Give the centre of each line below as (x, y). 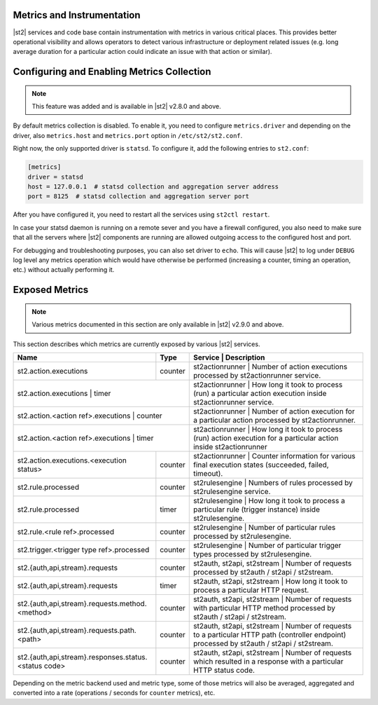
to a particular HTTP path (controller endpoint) (269, 634)
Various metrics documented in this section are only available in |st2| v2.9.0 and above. (158, 324)
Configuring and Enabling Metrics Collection (112, 72)
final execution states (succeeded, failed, (261, 465)
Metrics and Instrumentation (77, 15)
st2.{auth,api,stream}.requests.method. (82, 603)
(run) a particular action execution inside (260, 393)
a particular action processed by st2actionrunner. (274, 420)
